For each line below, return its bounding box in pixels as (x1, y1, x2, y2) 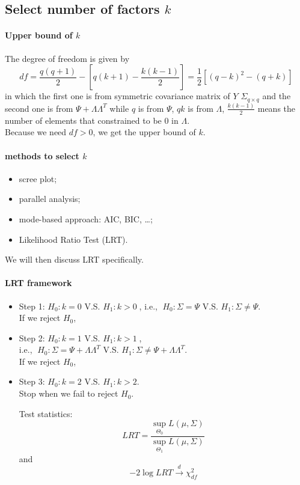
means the (257, 102, 296, 114)
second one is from (5, 102, 73, 114)
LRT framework (5, 276, 72, 289)
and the (262, 90, 291, 102)
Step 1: (19, 299, 45, 312)
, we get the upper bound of (93, 126, 196, 138)
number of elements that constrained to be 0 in (5, 114, 179, 126)
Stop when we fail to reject (19, 387, 118, 400)
